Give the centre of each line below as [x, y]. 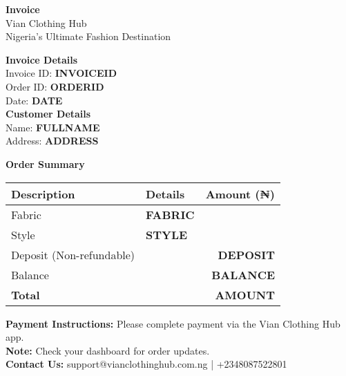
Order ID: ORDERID [55, 86]
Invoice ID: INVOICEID [61, 73]
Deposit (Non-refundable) [73, 254]
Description [43, 194]
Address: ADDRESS [52, 141]
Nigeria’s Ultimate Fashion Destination [88, 36]
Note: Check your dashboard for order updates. [108, 350]
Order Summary [45, 163]
